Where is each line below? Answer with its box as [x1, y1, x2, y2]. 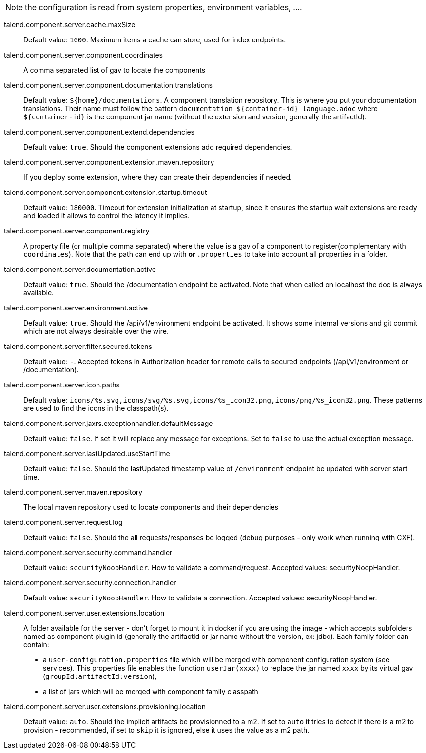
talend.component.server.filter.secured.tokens [4, 342, 152, 350]
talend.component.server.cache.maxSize [4, 20, 136, 29]
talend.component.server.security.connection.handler [4, 579, 176, 587]
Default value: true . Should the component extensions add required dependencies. [23, 143, 292, 151]
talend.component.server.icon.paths [4, 381, 120, 389]
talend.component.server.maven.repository [4, 488, 143, 496]
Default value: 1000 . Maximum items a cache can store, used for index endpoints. [23, 36, 286, 44]
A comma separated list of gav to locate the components [23, 66, 206, 74]
